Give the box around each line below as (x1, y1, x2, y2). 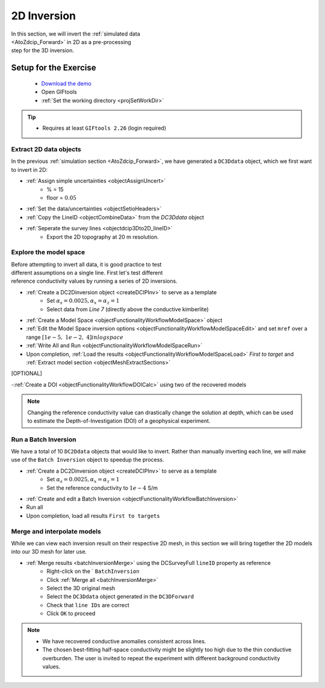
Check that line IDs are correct (46, 601, 129, 608)
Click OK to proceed (46, 610, 96, 617)
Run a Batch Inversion (11, 435, 76, 443)
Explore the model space (11, 248, 85, 256)
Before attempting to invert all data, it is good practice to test (11, 260, 162, 268)
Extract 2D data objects (11, 145, 81, 154)
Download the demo (41, 80, 91, 87)
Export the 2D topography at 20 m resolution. (46, 233, 159, 241)
